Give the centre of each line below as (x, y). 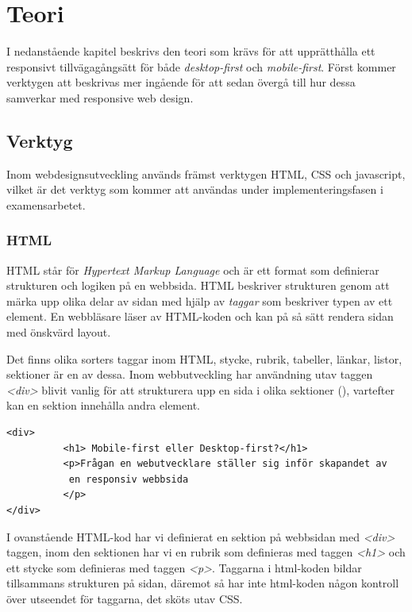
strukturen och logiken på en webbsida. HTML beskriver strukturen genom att (198, 285)
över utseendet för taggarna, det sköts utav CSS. (125, 598)
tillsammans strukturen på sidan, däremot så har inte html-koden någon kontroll (203, 583)
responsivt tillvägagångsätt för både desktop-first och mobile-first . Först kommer (201, 66)
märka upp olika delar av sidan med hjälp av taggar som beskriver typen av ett (200, 300)
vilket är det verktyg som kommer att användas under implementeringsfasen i (195, 189)
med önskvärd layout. (59, 332)
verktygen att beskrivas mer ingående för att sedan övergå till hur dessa (181, 82)
